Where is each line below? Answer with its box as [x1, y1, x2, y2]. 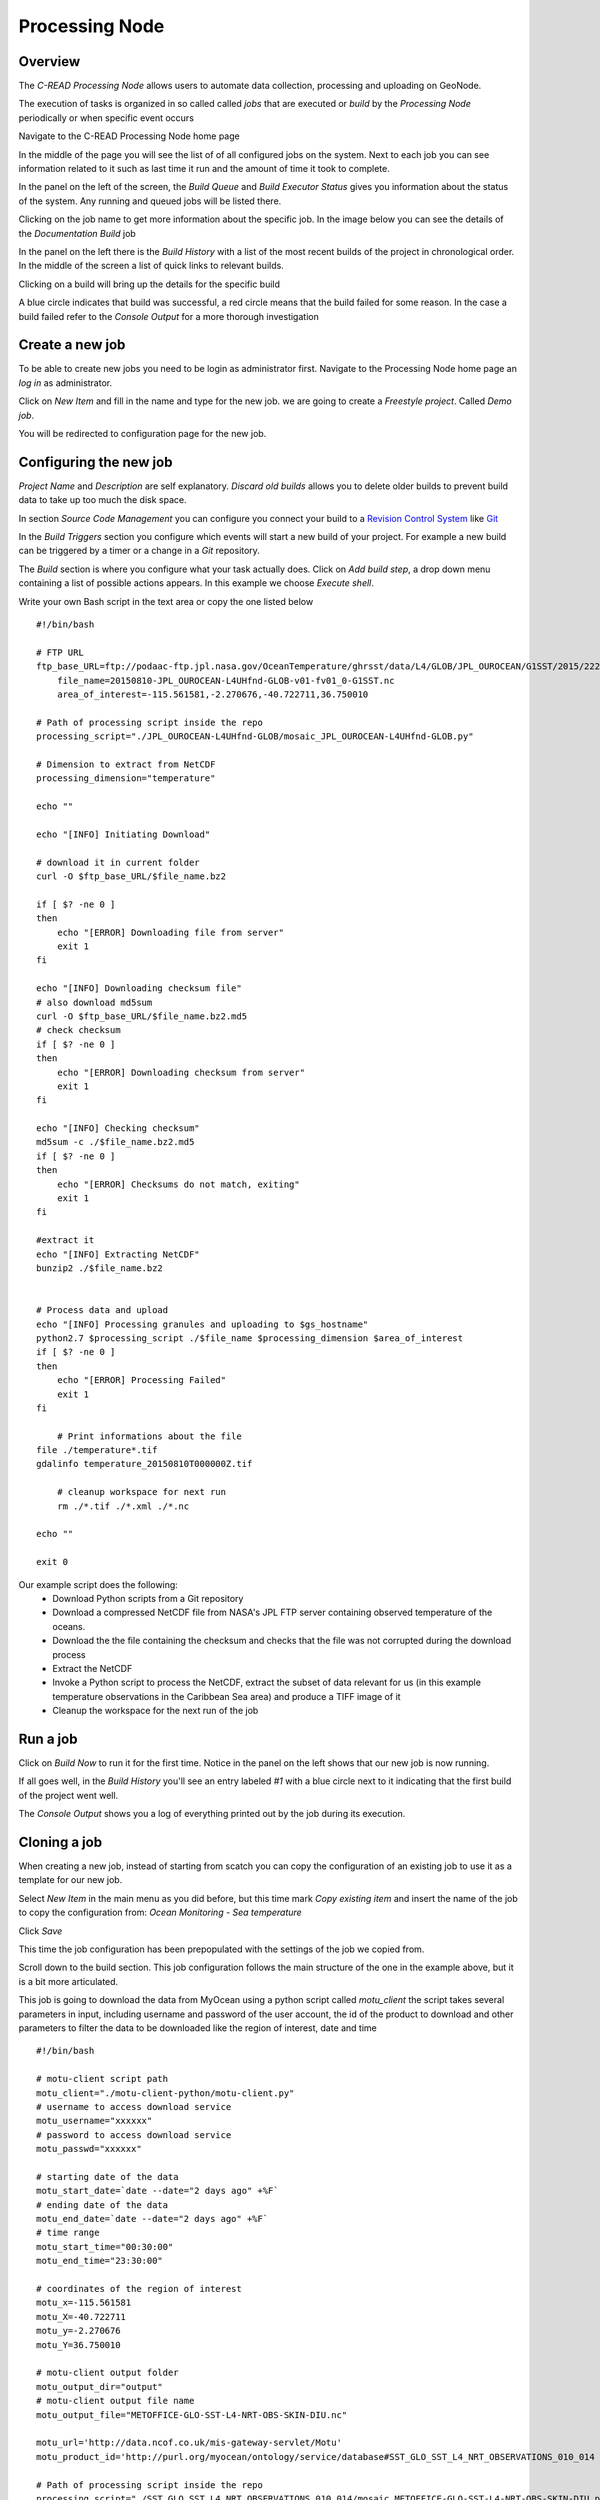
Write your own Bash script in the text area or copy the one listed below [18, 595, 314, 607]
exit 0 [36, 1556, 69, 1568]
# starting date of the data [36, 2171, 179, 2182]
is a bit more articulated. [18, 1975, 119, 1987]
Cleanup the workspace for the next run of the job [52, 1705, 259, 1717]
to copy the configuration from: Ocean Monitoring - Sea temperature [18, 1906, 302, 1919]
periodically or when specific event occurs [18, 111, 195, 124]
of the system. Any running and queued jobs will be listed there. [18, 195, 282, 207]
